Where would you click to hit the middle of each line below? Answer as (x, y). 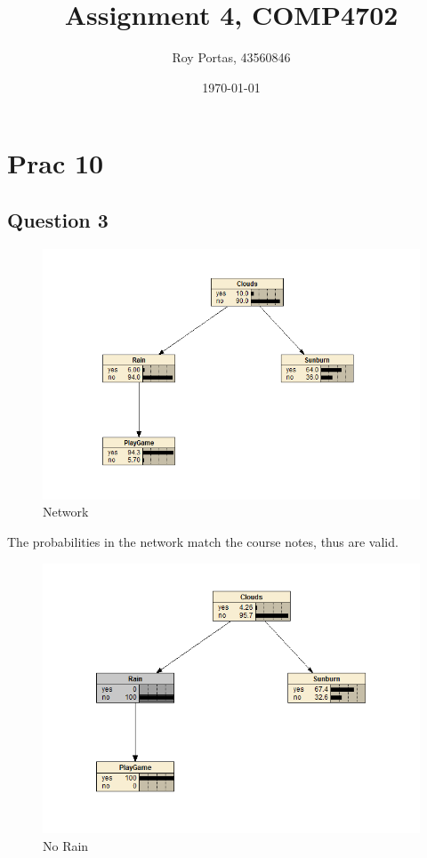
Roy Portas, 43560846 (231, 57)
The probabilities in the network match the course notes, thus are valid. (203, 541)
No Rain (66, 845)
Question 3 (58, 219)
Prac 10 (56, 163)
